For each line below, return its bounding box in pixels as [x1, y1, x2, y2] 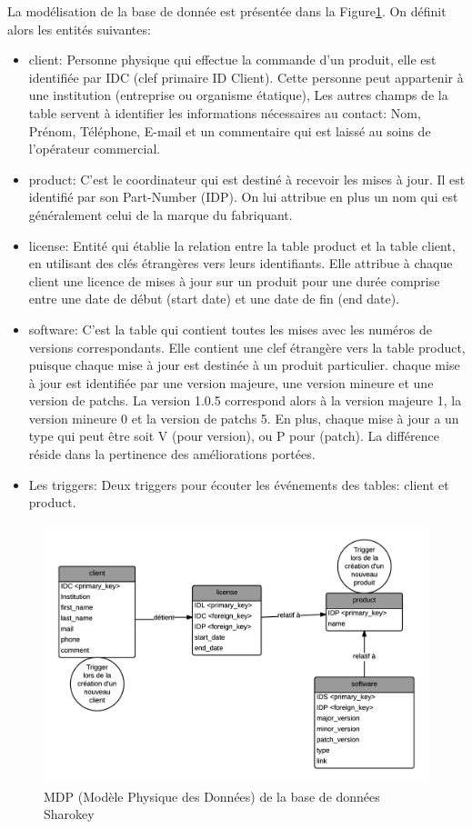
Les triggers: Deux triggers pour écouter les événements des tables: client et [28, 474, 449, 494]
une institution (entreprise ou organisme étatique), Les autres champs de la [28, 85, 448, 105]
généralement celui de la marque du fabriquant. [28, 205, 293, 224]
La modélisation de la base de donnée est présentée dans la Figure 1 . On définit [7, 2, 447, 20]
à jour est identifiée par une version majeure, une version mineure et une [28, 373, 434, 392]
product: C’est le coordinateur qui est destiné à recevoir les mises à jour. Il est [28, 169, 466, 188]
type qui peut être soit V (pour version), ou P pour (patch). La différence [28, 426, 439, 445]
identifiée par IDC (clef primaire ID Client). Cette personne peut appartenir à [28, 67, 464, 86]
